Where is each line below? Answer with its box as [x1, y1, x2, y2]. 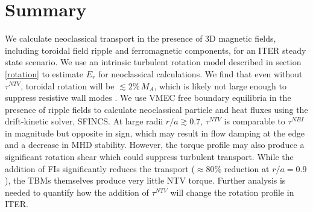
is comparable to [224, 115, 285, 127]
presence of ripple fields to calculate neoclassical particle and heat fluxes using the [5, 103, 308, 115]
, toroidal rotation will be [21, 79, 115, 92]
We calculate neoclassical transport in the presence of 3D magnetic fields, [5, 32, 276, 45]
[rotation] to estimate [5, 67, 84, 80]
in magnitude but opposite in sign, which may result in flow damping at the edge [5, 126, 305, 139]
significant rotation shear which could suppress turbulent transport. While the [5, 150, 294, 163]
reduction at [224, 162, 270, 175]
